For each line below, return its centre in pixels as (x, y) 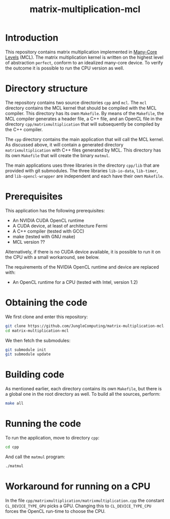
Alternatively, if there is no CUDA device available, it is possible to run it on (83, 251)
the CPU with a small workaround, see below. (52, 257)
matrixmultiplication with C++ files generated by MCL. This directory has (83, 150)
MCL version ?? (29, 242)
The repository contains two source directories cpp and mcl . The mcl (76, 102)
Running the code (43, 424)
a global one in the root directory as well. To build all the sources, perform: (83, 394)
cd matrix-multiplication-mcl (37, 330)
